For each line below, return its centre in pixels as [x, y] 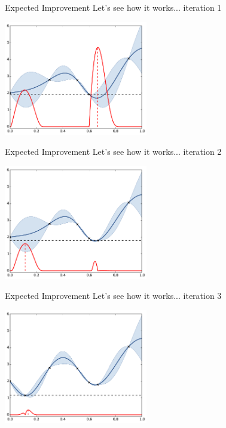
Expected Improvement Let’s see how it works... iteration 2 [113, 152]
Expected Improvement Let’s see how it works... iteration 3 [113, 296]
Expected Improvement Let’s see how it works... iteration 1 [113, 7]
